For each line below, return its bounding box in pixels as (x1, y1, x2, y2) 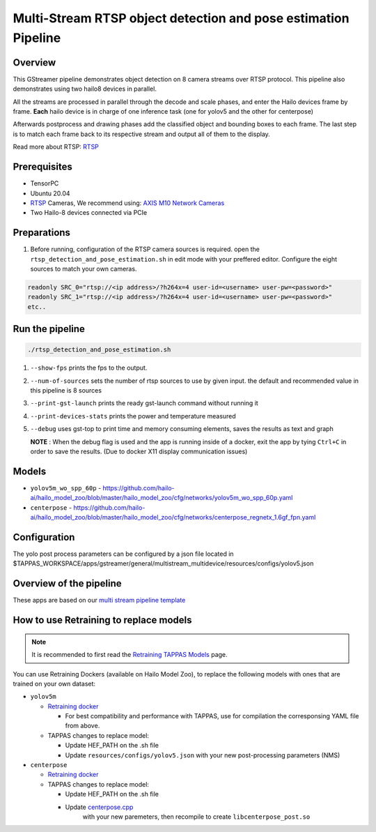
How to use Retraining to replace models (13, 614, 192, 626)
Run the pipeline (13, 323, 85, 335)
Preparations (13, 227, 71, 239)
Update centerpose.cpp (65, 803, 134, 811)
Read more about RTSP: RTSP (13, 143, 99, 151)
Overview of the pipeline (13, 577, 122, 589)
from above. (65, 722, 100, 730)
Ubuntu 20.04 (30, 189, 70, 197)
